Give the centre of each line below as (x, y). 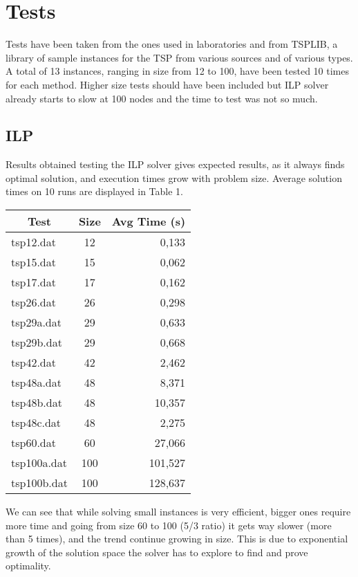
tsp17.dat (34, 282)
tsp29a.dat (36, 322)
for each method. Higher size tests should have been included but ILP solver (167, 84)
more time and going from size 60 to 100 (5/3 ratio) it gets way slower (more (169, 525)
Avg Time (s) (149, 221)
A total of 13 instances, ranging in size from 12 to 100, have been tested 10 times (178, 71)
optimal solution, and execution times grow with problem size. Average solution (174, 177)
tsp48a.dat (36, 383)
